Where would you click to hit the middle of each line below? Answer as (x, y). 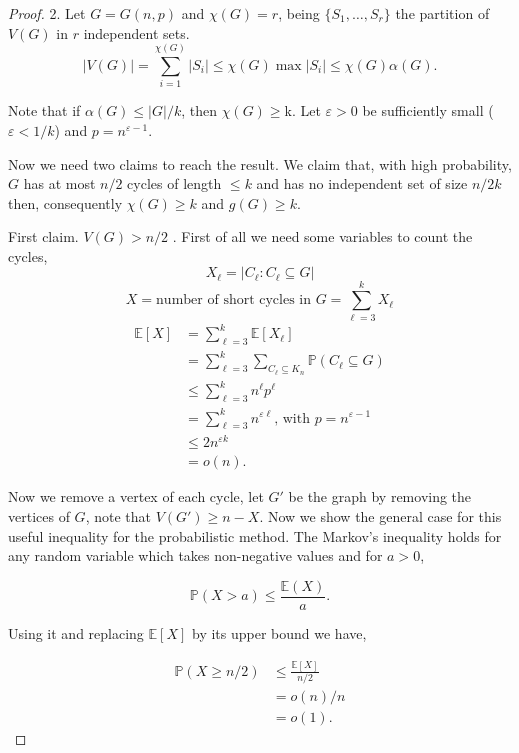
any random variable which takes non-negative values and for (195, 555)
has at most (59, 183)
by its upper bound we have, (279, 632)
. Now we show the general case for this (380, 516)
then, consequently (65, 202)
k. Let (302, 110)
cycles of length (174, 183)
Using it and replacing (76, 632)
